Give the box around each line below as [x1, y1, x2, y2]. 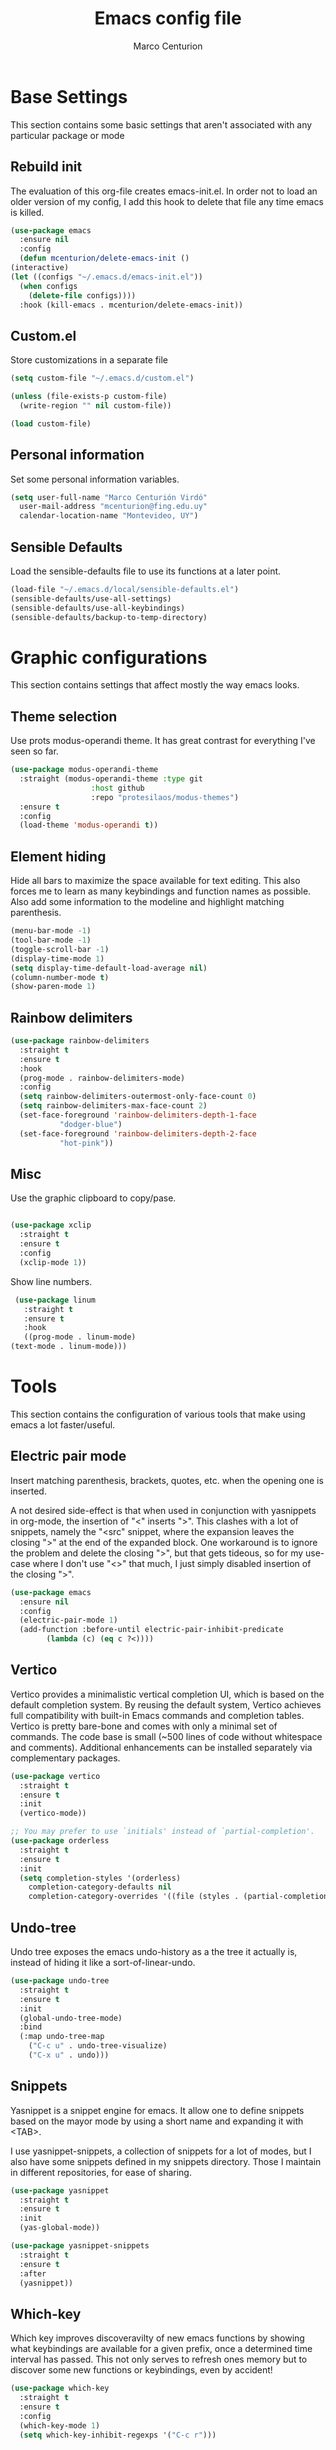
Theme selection [10, 708, 118, 725]
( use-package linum [14, 1295, 97, 1305]
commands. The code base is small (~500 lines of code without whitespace [10, 1730, 323, 1742]
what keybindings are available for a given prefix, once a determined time [10, 2343, 313, 2355]
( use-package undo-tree [10, 1976, 110, 1986]
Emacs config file [94, 7, 242, 30]
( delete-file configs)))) [28, 290, 137, 301]
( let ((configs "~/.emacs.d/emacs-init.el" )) [10, 272, 203, 282]
